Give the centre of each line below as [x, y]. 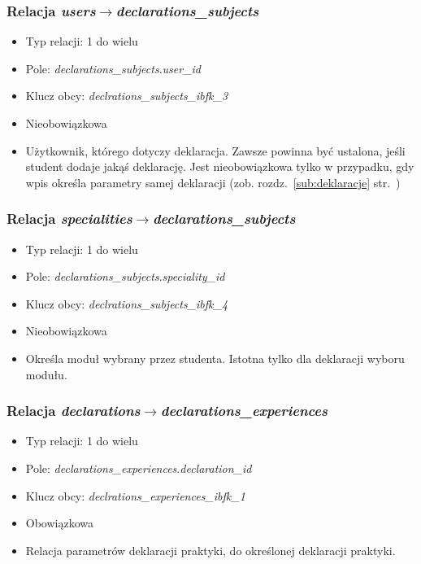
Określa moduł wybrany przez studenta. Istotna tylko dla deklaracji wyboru [215, 358]
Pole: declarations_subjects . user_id [113, 68]
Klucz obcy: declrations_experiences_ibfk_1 [135, 495]
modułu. [46, 374]
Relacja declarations [74, 411]
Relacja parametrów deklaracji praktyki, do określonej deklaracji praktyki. [210, 550]
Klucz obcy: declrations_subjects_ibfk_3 [127, 96]
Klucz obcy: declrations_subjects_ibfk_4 [127, 303]
